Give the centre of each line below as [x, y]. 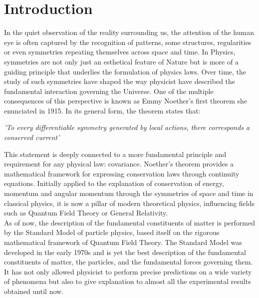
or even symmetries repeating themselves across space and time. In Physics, [120, 52]
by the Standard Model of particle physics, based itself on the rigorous [112, 232]
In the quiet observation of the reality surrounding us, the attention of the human [129, 32]
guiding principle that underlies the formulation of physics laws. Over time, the [125, 71]
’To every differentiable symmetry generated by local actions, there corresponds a [127, 127]
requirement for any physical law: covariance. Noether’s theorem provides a [119, 164]
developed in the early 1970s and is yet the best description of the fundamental [125, 252]
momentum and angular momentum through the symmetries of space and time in [129, 193]
